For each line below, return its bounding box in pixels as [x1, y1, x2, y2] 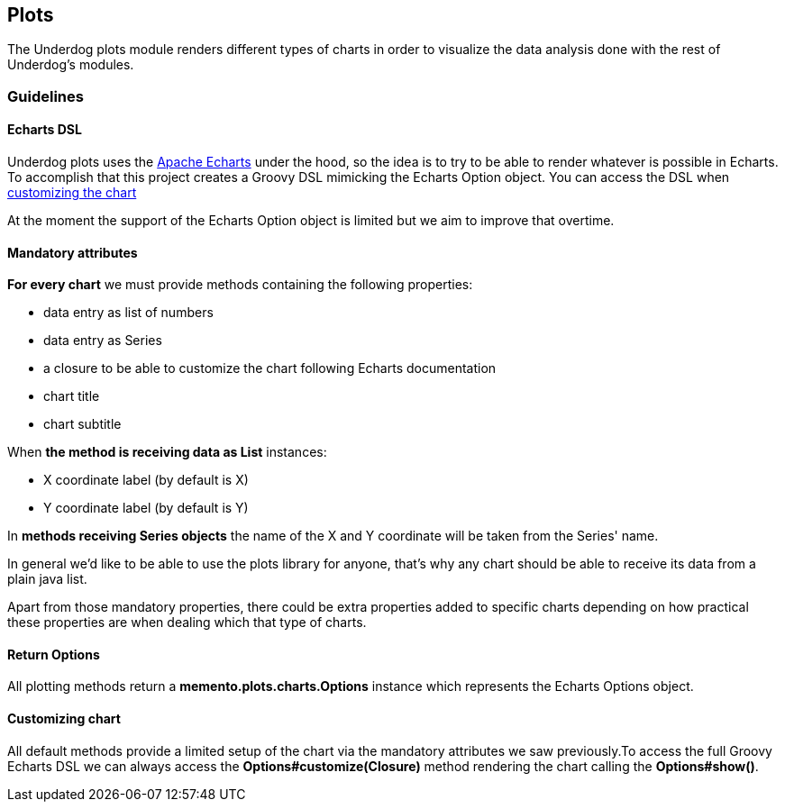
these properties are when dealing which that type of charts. [7, 614, 367, 631]
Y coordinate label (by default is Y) [43, 500, 249, 516]
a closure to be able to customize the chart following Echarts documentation [43, 360, 497, 377]
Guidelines [7, 86, 84, 105]
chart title [43, 388, 100, 404]
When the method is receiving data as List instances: [7, 444, 327, 460]
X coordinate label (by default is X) [43, 472, 249, 488]
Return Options [7, 646, 100, 662]
